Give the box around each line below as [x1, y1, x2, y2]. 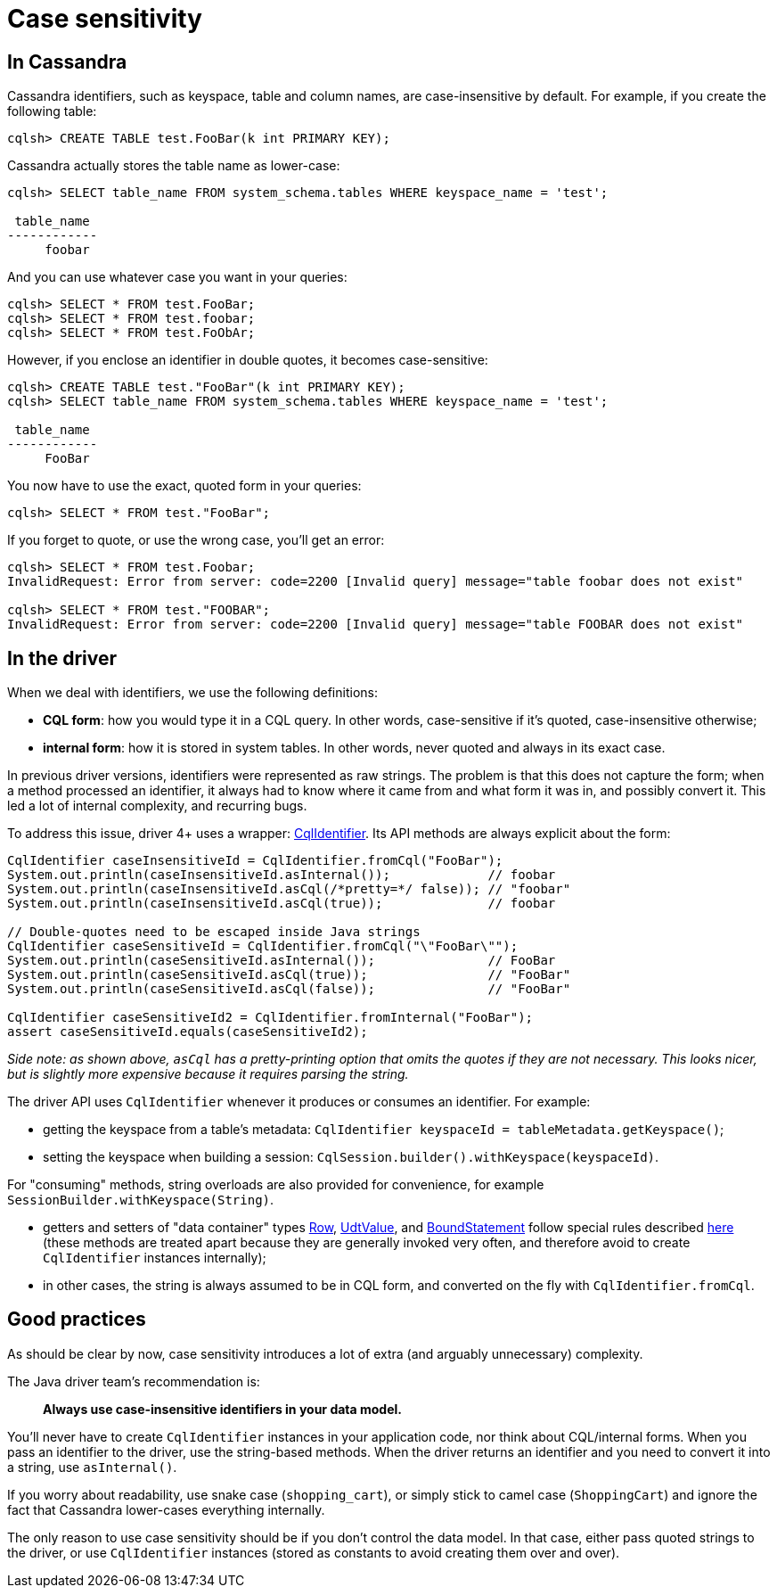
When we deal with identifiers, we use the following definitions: [7, 685, 378, 701]
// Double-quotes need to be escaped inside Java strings [7, 925, 421, 940]
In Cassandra [7, 50, 127, 73]
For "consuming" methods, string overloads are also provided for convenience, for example [7, 1177, 544, 1193]
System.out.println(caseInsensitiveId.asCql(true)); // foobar [7, 896, 556, 911]
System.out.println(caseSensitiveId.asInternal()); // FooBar [7, 953, 556, 968]
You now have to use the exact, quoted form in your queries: [7, 478, 362, 494]
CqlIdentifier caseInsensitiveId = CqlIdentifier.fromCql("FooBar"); [7, 853, 503, 868]
